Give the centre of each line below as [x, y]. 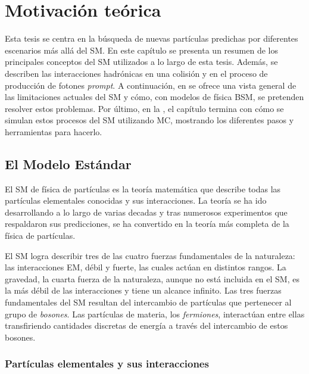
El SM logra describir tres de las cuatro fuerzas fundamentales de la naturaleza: [150, 255]
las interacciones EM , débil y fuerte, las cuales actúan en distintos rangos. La [146, 267]
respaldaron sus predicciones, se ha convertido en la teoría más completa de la [147, 224]
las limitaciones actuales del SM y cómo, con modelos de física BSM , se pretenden [154, 97]
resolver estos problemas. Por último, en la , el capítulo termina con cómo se [144, 108]
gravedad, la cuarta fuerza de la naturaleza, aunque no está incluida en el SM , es [152, 278]
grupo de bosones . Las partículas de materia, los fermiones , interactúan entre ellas [155, 314]
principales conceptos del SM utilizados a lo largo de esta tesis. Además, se [141, 62]
